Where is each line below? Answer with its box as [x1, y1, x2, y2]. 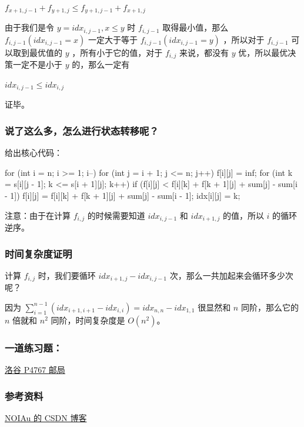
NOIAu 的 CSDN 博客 [5, 411, 87, 423]
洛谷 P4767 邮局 [5, 363, 65, 376]
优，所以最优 [238, 46, 288, 58]
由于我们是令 [5, 21, 54, 34]
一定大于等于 [88, 33, 138, 45]
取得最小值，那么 [162, 21, 229, 34]
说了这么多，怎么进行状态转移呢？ [5, 123, 159, 138]
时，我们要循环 [38, 269, 96, 281]
